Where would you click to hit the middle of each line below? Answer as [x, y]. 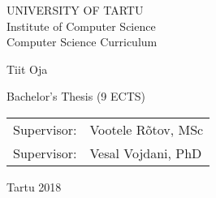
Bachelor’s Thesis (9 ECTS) [76, 96]
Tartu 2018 [34, 186]
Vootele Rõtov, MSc [147, 129]
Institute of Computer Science [81, 26]
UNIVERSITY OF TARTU [75, 10]
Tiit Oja [27, 69]
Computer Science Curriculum [82, 42]
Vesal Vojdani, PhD [146, 153]
